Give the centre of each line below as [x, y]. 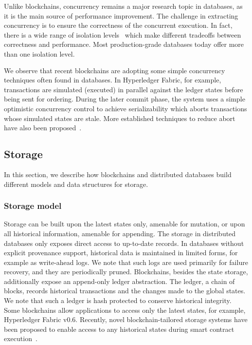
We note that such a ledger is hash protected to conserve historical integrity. [118, 300]
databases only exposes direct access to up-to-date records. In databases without [124, 243]
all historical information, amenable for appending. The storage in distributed [120, 233]
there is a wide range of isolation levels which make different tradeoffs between [123, 34]
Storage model [33, 206]
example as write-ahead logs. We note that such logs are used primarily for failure [126, 262]
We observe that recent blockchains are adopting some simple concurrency [115, 70]
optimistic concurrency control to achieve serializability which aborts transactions [126, 108]
